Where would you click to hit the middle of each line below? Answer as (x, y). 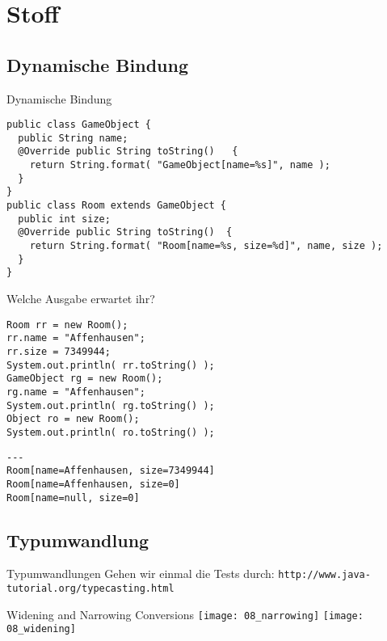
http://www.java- (324, 575)
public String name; (73, 138)
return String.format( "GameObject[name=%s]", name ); (180, 165)
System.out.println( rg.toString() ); (111, 405)
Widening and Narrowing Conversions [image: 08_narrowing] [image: (185, 614)
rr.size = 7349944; (59, 351)
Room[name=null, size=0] (73, 498)
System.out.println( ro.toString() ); (111, 432)
